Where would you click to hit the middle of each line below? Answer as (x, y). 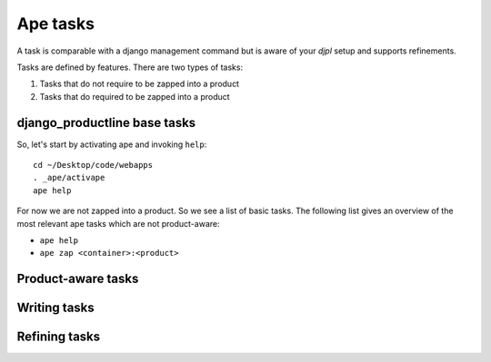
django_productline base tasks (106, 122)
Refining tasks (59, 337)
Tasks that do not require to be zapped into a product (140, 84)
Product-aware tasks (78, 279)
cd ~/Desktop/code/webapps (93, 165)
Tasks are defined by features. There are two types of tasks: (130, 67)
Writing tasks (55, 308)
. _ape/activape (69, 178)
